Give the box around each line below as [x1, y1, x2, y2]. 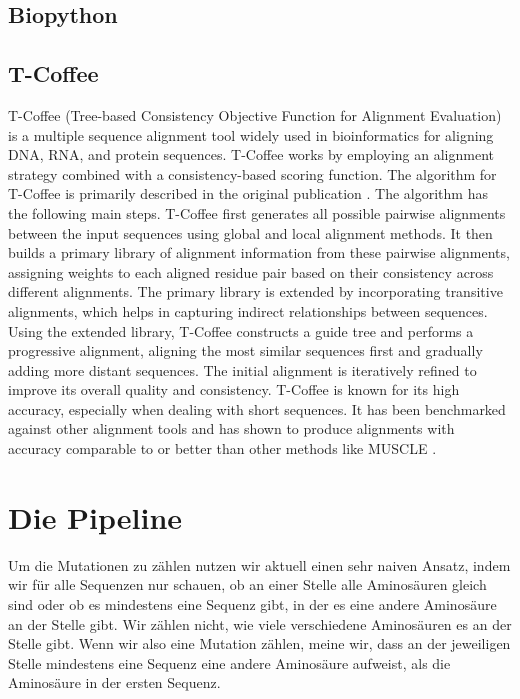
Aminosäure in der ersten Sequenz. [8, 672, 221, 693]
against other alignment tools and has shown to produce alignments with [8, 418, 455, 439]
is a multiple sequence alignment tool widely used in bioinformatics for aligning [8, 124, 494, 145]
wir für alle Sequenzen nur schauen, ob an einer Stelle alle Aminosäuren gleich [8, 574, 487, 595]
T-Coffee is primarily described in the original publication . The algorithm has [8, 183, 488, 204]
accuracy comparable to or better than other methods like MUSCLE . [8, 438, 437, 459]
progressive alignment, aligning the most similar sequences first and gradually [8, 340, 483, 361]
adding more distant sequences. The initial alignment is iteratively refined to [8, 359, 477, 380]
